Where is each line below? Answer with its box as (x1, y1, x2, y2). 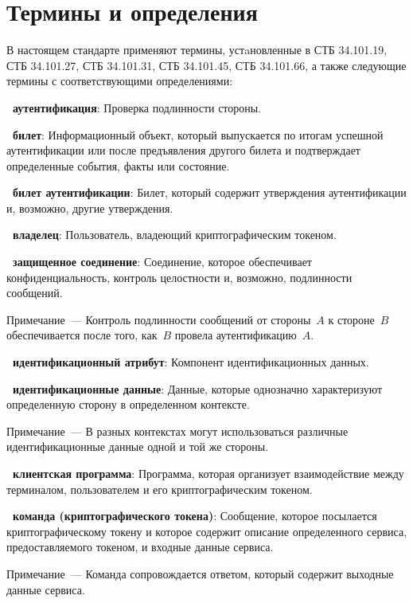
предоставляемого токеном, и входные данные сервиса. (6, 538, 274, 555)
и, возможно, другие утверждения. (6, 199, 173, 216)
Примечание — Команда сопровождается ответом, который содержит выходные (6, 565, 394, 581)
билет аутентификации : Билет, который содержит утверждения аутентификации (13, 184, 407, 201)
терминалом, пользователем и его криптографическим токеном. (6, 480, 313, 497)
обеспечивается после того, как (6, 327, 158, 343)
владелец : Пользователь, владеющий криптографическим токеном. (13, 226, 337, 243)
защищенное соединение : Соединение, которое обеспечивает (13, 253, 312, 270)
